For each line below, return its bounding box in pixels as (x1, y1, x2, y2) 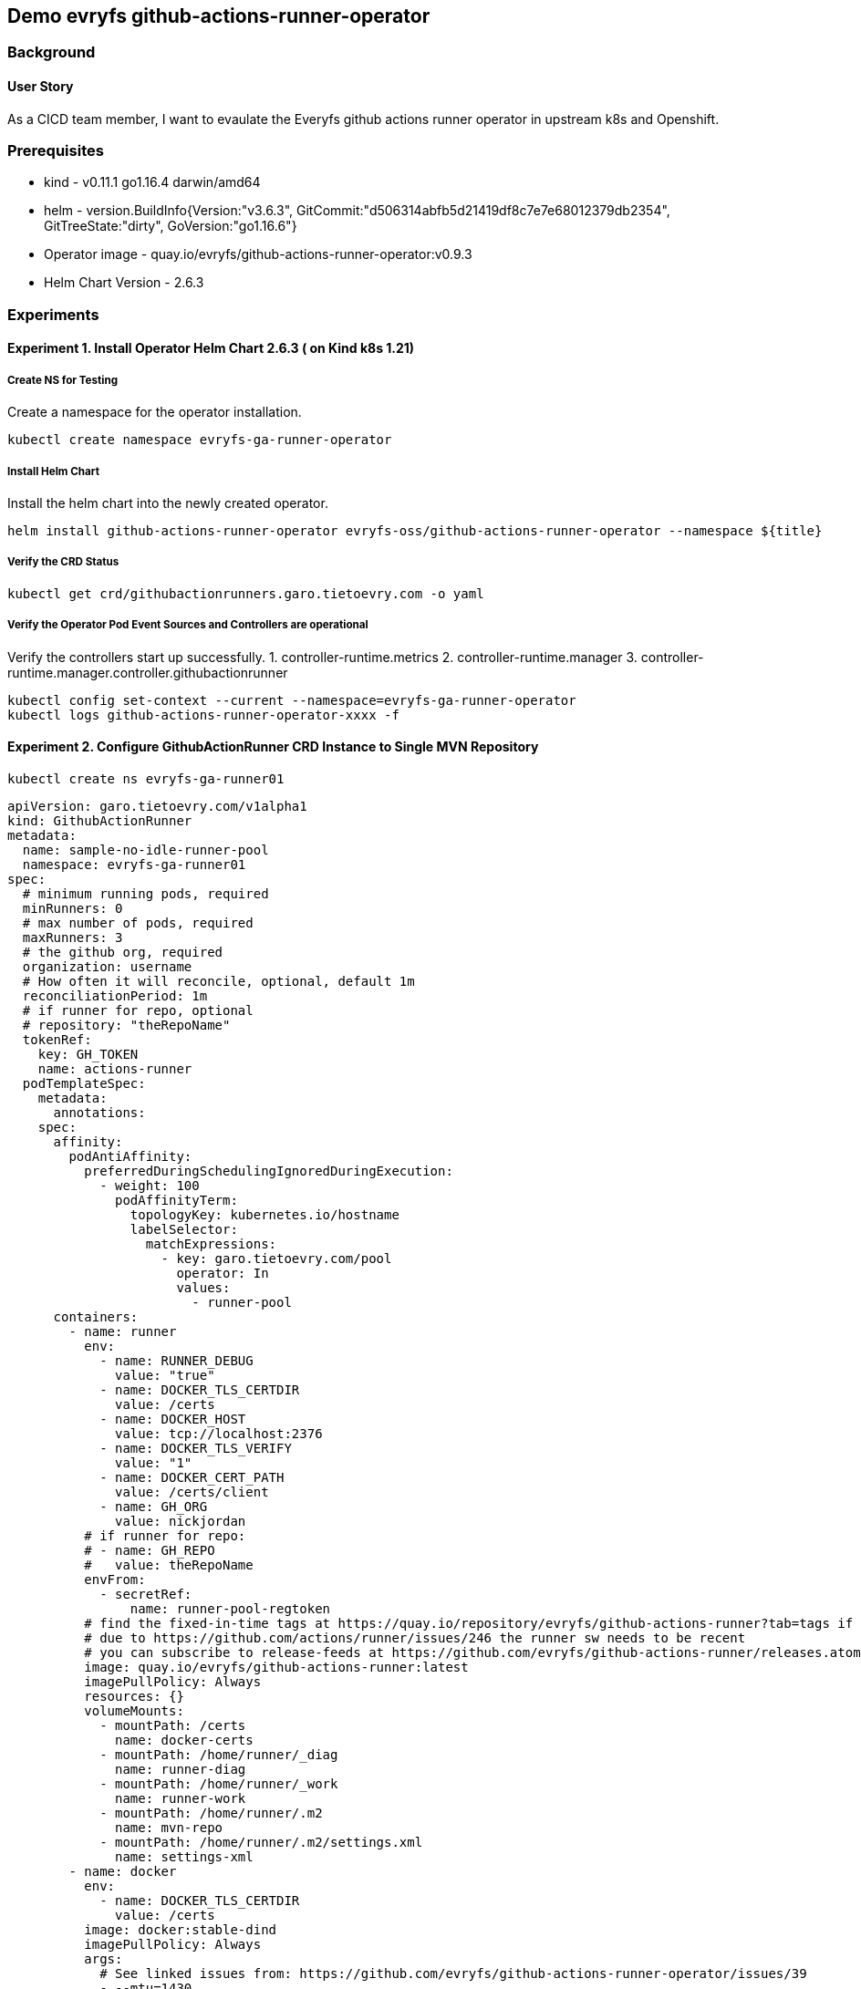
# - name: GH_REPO (84, 1542, 215, 1558)
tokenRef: (22, 1031, 92, 1047)
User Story (7, 78, 74, 95)
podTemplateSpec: (22, 1075, 146, 1091)
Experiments (7, 305, 99, 324)
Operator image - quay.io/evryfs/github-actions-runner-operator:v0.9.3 (44, 246, 472, 263)
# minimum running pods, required (22, 886, 269, 901)
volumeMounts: (84, 1703, 184, 1718)
